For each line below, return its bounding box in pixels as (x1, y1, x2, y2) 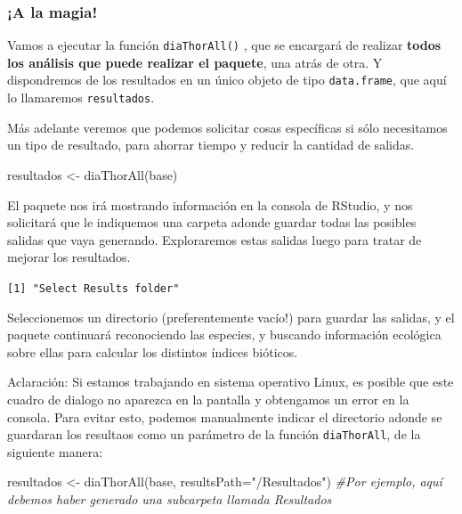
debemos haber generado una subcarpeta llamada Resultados (7, 490, 332, 508)
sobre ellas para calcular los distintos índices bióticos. (7, 342, 298, 361)
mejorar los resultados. (7, 248, 131, 266)
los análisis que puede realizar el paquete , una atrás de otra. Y (7, 53, 383, 71)
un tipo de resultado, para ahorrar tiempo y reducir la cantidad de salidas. (7, 135, 415, 154)
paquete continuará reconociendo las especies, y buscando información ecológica (7, 325, 442, 344)
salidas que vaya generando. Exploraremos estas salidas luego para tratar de (7, 230, 422, 249)
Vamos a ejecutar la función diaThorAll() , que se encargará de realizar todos (7, 36, 442, 54)
